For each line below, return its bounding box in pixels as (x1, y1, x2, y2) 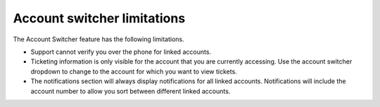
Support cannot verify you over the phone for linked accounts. (30, 48, 211, 56)
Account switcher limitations (13, 10, 186, 26)
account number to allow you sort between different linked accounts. (30, 87, 231, 95)
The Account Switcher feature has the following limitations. (13, 35, 184, 43)
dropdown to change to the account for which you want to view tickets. (30, 67, 237, 76)
